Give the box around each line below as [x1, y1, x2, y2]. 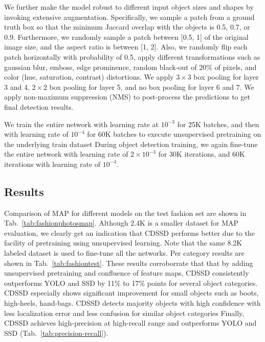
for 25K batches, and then [177, 118, 259, 129]
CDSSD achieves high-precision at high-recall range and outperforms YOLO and [4, 317, 257, 328]
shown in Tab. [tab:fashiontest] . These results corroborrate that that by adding [4, 257, 253, 268]
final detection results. [4, 101, 74, 112]
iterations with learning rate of [4, 158, 101, 169]
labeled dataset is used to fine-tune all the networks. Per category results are [4, 248, 245, 258]
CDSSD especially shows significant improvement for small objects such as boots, [4, 287, 259, 298]
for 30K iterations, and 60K [158, 149, 245, 159]
